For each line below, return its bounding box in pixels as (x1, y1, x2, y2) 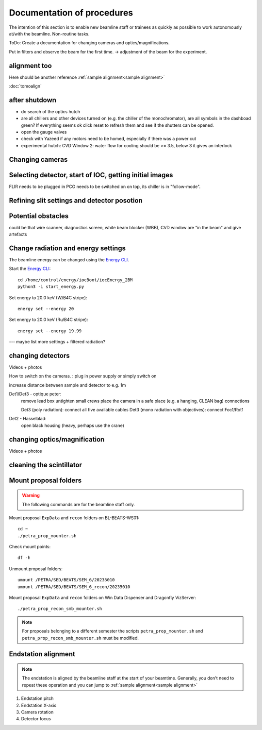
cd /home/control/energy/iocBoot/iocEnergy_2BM (17, 277, 133, 283)
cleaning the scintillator (9, 460, 82, 469)
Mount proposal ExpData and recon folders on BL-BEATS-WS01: (9, 515, 140, 521)
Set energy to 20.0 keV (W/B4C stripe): (9, 294, 87, 301)
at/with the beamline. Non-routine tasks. (9, 31, 90, 36)
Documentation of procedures (9, 7, 133, 18)
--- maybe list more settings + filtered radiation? (9, 339, 105, 345)
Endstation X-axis (21, 702, 57, 708)
